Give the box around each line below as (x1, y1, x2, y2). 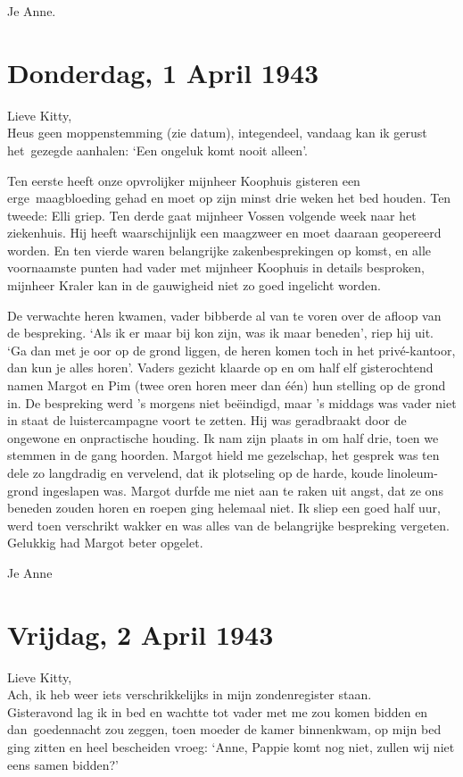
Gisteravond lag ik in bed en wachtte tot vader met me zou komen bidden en (7, 702, 428, 721)
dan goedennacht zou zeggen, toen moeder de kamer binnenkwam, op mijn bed (7, 720, 442, 739)
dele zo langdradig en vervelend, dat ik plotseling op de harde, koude (7, 464, 384, 481)
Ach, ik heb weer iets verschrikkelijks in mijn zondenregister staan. (7, 685, 372, 704)
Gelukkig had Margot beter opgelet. (7, 533, 203, 552)
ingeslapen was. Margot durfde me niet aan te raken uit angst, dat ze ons (42, 480, 443, 499)
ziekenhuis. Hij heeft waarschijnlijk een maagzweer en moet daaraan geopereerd (7, 223, 442, 242)
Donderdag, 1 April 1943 (7, 54, 319, 90)
